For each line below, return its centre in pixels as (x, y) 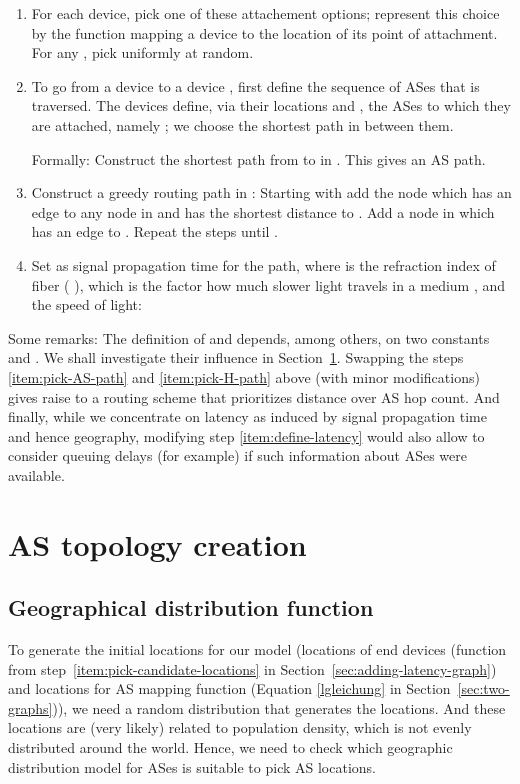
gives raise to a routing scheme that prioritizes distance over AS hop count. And (254, 396)
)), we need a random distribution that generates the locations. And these (279, 707)
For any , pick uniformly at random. (142, 52)
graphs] (30, 707)
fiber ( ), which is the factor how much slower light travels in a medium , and (268, 284)
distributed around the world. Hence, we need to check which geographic (230, 747)
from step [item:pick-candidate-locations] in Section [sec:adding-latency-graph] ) (252, 668)
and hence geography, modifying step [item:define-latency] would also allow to (246, 435)
